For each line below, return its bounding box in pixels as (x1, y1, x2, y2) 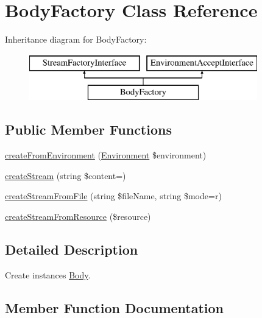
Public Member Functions (5, 120, 172, 139)
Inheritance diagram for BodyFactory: (5, 33, 147, 46)
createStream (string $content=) (5, 169, 126, 182)
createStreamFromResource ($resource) (5, 210, 151, 222)
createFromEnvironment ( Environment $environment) (5, 149, 207, 161)
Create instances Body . (5, 268, 91, 281)
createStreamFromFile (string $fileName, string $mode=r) (5, 189, 222, 202)
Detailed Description (5, 239, 138, 258)
